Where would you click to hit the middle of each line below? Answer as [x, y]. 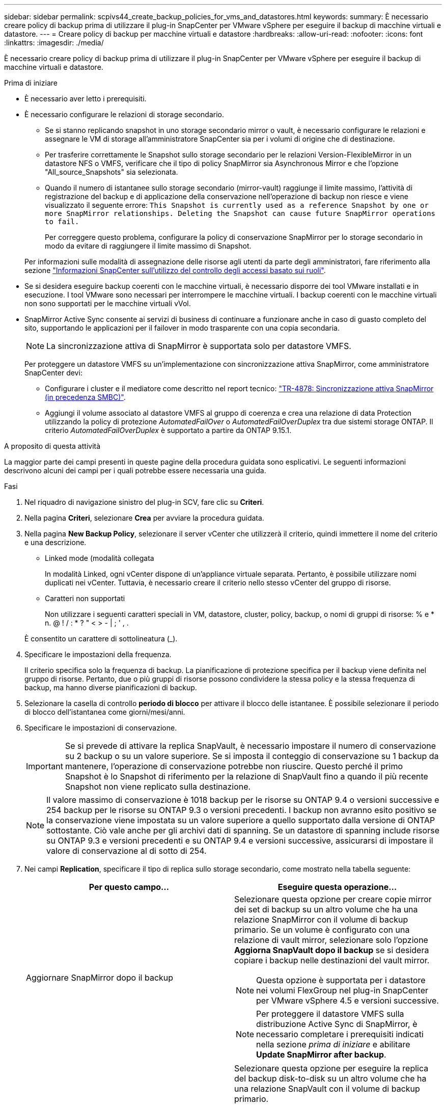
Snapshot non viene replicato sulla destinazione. [158, 787]
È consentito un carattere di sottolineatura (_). [101, 639]
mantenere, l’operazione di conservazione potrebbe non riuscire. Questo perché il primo [234, 766]
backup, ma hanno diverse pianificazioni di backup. [111, 687]
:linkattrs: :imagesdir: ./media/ [54, 43]
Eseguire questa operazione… [337, 887]
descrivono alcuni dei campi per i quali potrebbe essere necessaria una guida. [135, 470]
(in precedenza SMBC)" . [85, 397]
